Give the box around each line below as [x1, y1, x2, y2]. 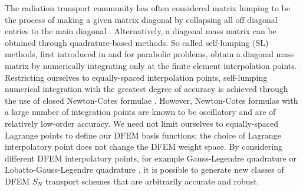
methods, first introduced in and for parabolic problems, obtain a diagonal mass [5, 48, 294, 60]
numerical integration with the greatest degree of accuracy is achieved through [5, 83, 288, 95]
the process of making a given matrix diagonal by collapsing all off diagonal [5, 13, 278, 25]
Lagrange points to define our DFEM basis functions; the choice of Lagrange [5, 129, 281, 141]
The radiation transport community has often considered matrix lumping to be [5, 2, 290, 14]
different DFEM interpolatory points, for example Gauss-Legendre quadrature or [5, 152, 297, 164]
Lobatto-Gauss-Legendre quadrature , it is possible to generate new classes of [5, 163, 284, 176]
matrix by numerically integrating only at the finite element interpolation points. [5, 59, 297, 71]
